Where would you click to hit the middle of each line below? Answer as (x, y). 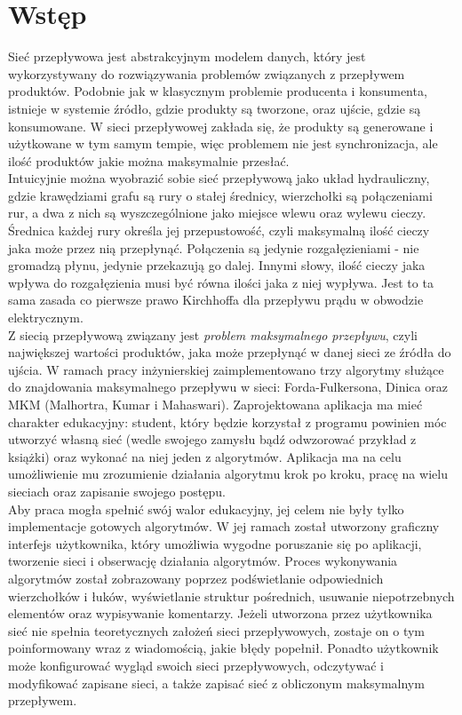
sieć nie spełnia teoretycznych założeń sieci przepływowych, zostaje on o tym (217, 630)
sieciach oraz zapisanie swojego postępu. (117, 491)
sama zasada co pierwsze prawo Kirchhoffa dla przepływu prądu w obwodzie (216, 300)
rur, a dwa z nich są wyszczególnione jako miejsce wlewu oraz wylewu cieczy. (217, 213)
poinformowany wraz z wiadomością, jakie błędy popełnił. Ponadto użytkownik (223, 648)
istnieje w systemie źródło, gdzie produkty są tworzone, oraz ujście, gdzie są (215, 108)
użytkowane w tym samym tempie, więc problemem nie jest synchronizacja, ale (223, 143)
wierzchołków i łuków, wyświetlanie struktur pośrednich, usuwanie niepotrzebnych (231, 596)
